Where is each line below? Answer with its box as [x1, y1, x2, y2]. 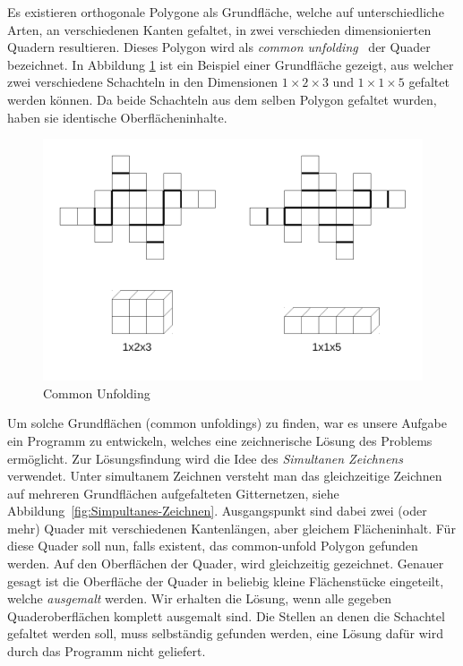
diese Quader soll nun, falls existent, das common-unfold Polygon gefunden [7, 536, 418, 555]
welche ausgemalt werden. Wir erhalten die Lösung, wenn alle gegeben [7, 589, 392, 608]
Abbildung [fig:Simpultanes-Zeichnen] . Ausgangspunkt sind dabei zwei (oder [7, 501, 427, 520]
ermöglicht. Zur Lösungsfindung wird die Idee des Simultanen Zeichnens [7, 448, 403, 467]
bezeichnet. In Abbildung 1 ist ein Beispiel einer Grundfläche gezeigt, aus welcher [7, 55, 454, 73]
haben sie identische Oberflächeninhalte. [7, 107, 227, 126]
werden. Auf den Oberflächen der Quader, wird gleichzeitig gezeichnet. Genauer [7, 554, 444, 573]
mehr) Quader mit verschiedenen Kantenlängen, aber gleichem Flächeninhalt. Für [7, 518, 456, 537]
